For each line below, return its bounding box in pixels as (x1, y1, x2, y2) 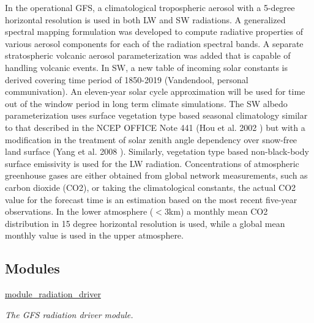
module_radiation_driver (5, 288, 101, 300)
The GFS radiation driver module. (5, 308, 133, 321)
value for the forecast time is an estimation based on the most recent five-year (5, 193, 297, 206)
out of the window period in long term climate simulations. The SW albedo (5, 97, 288, 110)
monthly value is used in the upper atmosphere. (5, 229, 184, 242)
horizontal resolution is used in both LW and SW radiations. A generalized (5, 13, 286, 26)
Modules (5, 259, 60, 278)
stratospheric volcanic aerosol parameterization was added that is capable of (5, 49, 291, 62)
